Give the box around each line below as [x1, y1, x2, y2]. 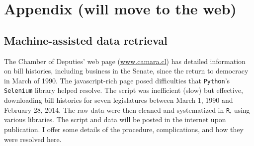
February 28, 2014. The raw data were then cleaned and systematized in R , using [4, 104, 250, 115]
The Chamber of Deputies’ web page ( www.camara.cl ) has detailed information [4, 56, 246, 66]
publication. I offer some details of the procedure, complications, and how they [4, 124, 244, 134]
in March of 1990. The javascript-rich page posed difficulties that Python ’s [4, 75, 230, 85]
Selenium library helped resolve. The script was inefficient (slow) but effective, [4, 85, 243, 95]
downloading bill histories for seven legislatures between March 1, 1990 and [4, 95, 233, 105]
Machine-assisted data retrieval [4, 32, 168, 48]
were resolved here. [4, 134, 62, 144]
